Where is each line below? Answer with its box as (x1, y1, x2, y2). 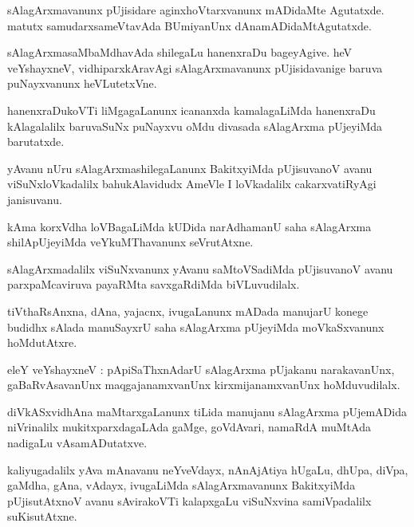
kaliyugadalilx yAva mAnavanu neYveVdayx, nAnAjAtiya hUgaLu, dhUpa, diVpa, (7, 461, 408, 478)
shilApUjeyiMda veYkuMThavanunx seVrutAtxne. (7, 234, 254, 250)
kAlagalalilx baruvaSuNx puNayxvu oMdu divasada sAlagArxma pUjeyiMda (7, 117, 383, 134)
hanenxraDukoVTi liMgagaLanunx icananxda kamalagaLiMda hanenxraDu (7, 101, 376, 118)
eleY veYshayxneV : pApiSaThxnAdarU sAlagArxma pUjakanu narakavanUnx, (7, 360, 395, 377)
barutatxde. (7, 133, 65, 150)
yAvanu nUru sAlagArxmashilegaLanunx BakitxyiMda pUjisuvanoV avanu (7, 159, 373, 176)
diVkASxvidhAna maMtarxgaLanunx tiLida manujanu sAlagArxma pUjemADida (7, 403, 407, 419)
